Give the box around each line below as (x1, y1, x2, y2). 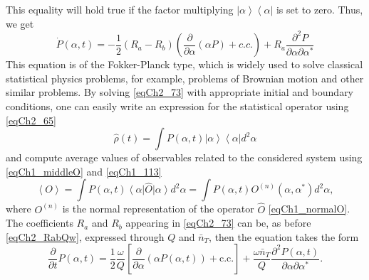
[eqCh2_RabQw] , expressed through (6, 229, 165, 244)
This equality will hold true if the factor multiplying (6, 2, 234, 16)
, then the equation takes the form (209, 229, 359, 244)
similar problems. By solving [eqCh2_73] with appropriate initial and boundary (6, 85, 354, 99)
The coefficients (6, 215, 73, 230)
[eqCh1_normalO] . (268, 201, 350, 216)
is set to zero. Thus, (276, 2, 363, 16)
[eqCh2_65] (6, 112, 56, 127)
